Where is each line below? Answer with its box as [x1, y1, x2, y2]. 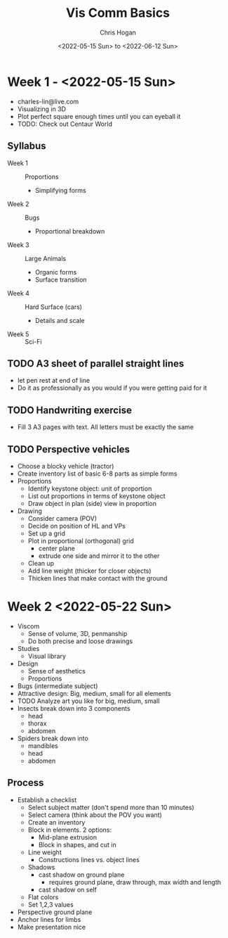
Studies [17, 644, 40, 652]
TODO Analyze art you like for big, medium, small [17, 697, 160, 705]
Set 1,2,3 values [27, 900, 74, 908]
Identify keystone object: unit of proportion [27, 484, 152, 493]
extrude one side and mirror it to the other [38, 551, 160, 560]
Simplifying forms [34, 186, 86, 194]
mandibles [27, 741, 58, 750]
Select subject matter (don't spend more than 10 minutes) [27, 803, 194, 811]
